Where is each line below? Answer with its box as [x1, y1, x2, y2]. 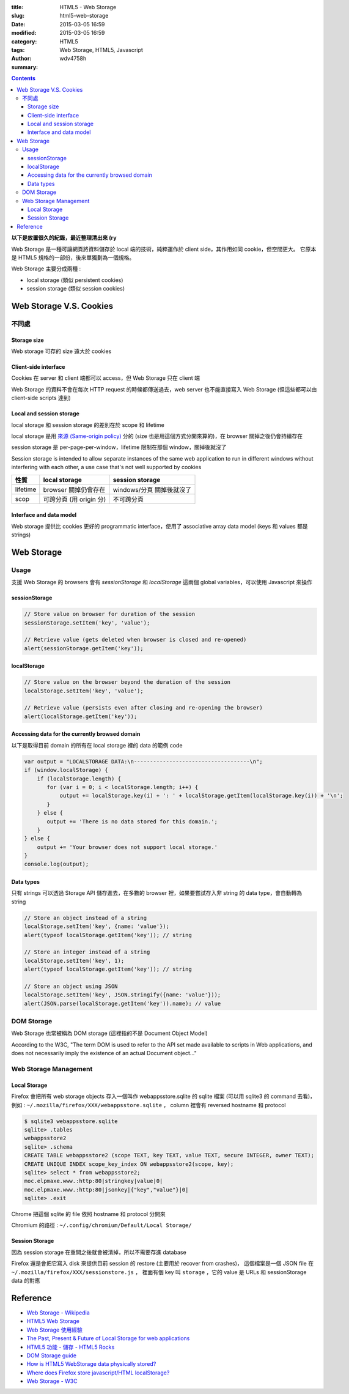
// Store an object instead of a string [24, 914, 147, 921]
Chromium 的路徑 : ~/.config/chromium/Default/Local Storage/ [11, 1222, 192, 1229]
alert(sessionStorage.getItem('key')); [24, 645, 144, 651]
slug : [11, 12, 24, 20]
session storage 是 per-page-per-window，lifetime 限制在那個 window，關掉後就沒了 [11, 443, 227, 451]
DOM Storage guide [26, 1352, 77, 1359]
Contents [11, 75, 36, 82]
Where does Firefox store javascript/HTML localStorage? [26, 1369, 170, 1376]
